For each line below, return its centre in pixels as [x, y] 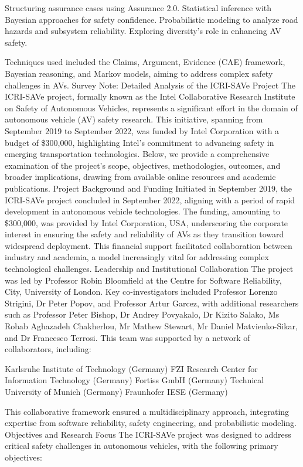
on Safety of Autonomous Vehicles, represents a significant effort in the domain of [151, 108]
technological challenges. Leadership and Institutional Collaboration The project [149, 269]
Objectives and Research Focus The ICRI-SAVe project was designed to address [148, 434]
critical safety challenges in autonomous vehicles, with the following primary [142, 446]
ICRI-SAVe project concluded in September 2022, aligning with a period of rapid [150, 200]
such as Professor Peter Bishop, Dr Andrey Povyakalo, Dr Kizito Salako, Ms [142, 314]
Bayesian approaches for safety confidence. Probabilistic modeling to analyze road [151, 19]
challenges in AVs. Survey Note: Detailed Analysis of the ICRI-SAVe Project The [150, 85]
